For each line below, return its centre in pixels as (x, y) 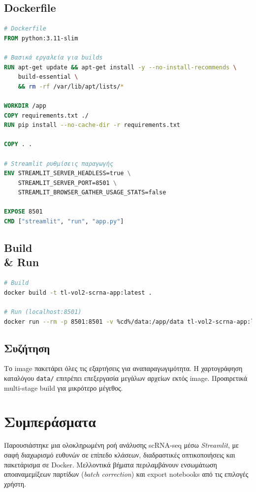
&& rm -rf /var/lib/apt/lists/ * (71, 86)
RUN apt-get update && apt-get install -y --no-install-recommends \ (120, 67)
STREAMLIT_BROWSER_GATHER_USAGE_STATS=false (92, 193)
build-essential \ (48, 77)
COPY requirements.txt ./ (46, 115)
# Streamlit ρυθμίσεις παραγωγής (59, 164)
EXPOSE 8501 (23, 212)
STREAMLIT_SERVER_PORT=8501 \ (67, 183)
